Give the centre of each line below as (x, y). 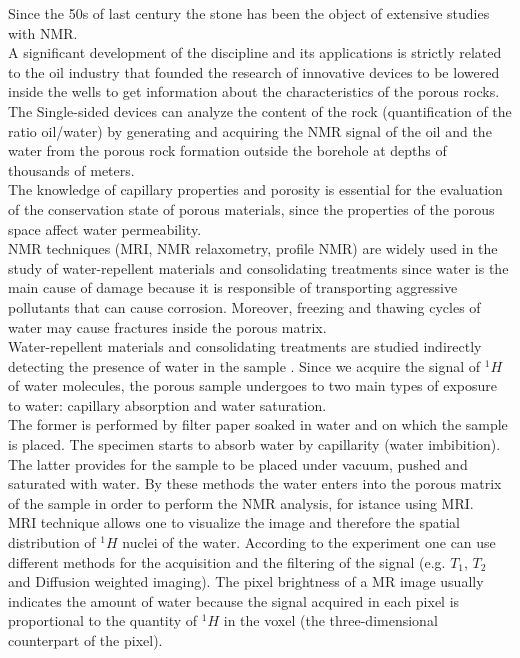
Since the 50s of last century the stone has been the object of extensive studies (249, 13)
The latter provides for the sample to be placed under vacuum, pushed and (238, 463)
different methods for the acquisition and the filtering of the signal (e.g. (227, 561)
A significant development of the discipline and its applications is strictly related (255, 52)
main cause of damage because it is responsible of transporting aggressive (233, 287)
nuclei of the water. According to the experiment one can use (309, 542)
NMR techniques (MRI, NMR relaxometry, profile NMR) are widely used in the (253, 248)
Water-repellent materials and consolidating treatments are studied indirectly (245, 346)
